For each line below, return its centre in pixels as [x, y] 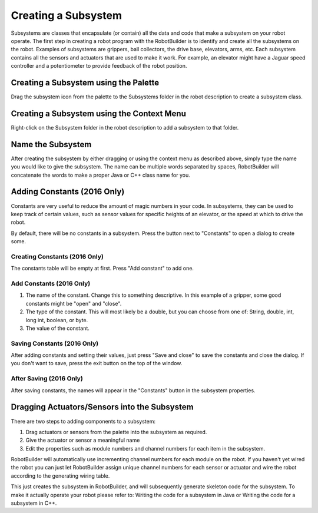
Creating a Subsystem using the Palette [85, 82]
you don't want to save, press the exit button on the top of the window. [97, 363]
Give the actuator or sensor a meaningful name [83, 440]
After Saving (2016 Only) [47, 379]
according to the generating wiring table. [60, 476]
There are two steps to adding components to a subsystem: [83, 421]
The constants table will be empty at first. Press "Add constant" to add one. [102, 269]
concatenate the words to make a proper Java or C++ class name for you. [101, 175]
